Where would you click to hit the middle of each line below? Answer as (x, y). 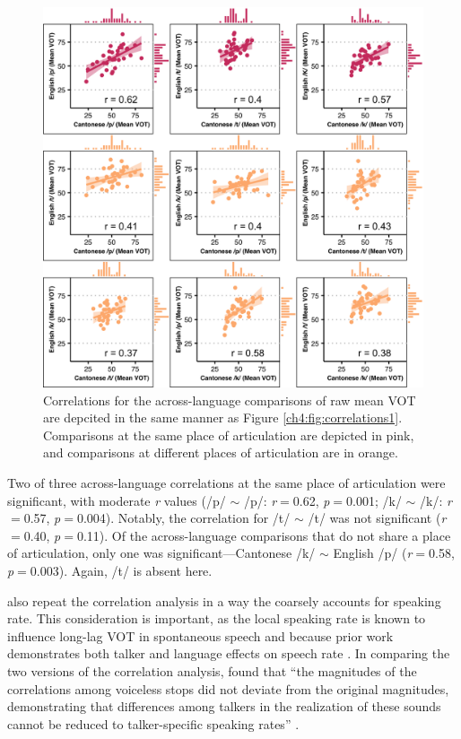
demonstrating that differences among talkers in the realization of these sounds (224, 706)
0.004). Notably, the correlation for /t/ (183, 518)
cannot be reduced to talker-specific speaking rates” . (153, 723)
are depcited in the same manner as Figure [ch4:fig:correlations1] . (223, 417)
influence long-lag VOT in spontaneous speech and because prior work (200, 635)
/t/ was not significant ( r (377, 518)
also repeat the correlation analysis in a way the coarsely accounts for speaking (224, 600)
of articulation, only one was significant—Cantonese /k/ (161, 553)
